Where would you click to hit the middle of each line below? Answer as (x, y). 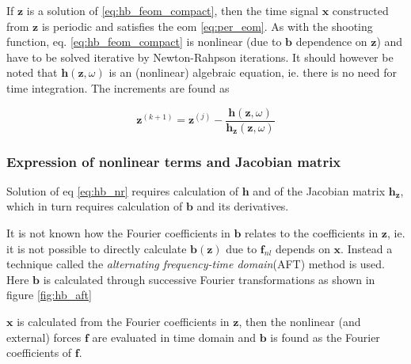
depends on (303, 248)
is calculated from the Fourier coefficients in (123, 321)
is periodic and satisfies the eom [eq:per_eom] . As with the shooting (207, 26)
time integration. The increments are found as (118, 87)
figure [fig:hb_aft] (49, 295)
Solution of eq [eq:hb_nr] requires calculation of (123, 190)
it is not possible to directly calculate (97, 248)
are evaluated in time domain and (174, 337)
